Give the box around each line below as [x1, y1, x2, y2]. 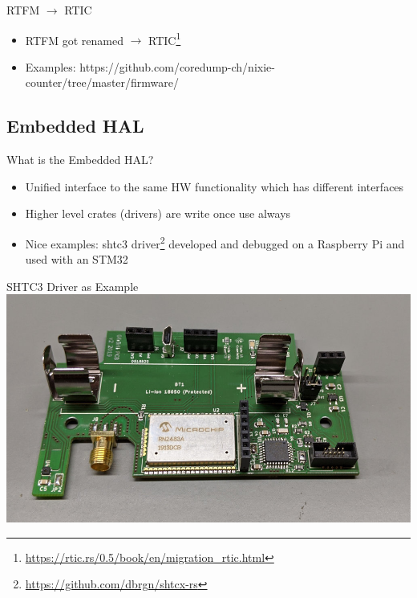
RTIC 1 [148, 29, 181, 48]
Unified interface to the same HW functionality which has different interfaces [25, 178, 404, 195]
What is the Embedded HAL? [6, 151, 154, 168]
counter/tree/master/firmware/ [25, 74, 179, 91]
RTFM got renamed [25, 31, 123, 48]
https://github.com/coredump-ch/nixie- [79, 58, 275, 75]
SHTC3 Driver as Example [6, 277, 139, 294]
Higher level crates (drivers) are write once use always [25, 205, 291, 222]
